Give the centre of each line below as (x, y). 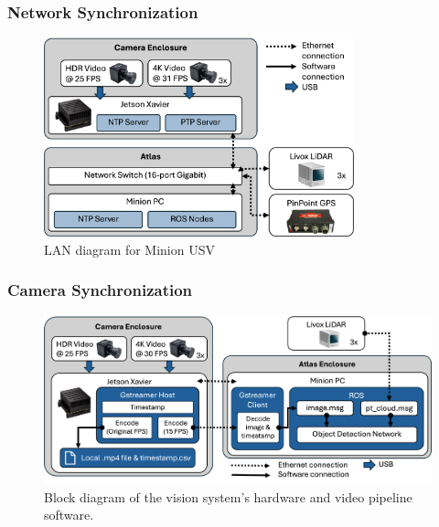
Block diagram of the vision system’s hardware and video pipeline (228, 496)
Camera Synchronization (100, 290)
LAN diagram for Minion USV (129, 249)
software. (69, 515)
